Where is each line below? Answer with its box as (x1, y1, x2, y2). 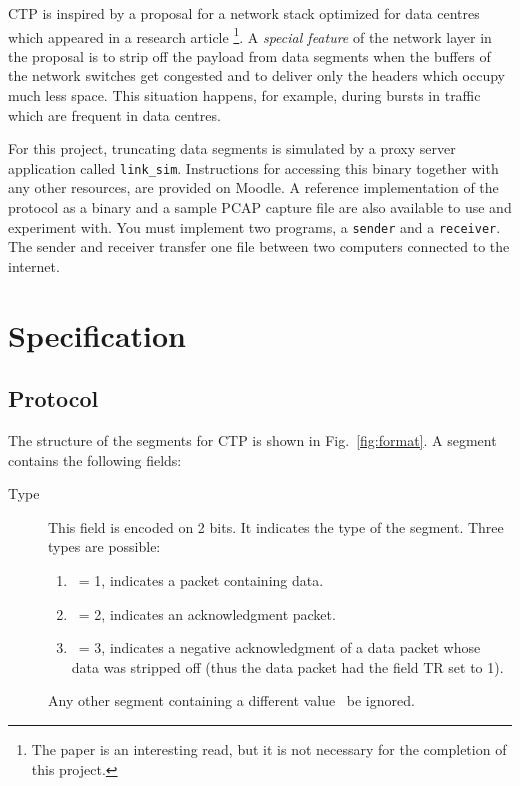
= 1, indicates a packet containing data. (78, 570, 324, 591)
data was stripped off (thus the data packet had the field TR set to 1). (71, 656, 504, 677)
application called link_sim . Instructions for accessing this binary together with (8, 157, 499, 178)
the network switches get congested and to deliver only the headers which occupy (8, 65, 505, 86)
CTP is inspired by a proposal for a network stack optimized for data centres (8, 3, 480, 23)
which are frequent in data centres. (8, 104, 221, 125)
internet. (8, 255, 60, 276)
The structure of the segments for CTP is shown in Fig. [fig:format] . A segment (8, 430, 497, 451)
